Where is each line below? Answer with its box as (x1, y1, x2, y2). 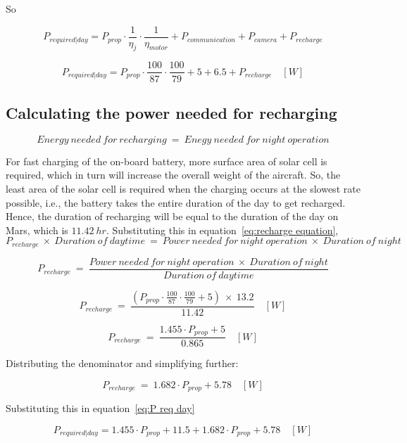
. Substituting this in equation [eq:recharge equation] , (106, 222, 339, 237)
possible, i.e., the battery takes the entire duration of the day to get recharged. (6, 195, 346, 210)
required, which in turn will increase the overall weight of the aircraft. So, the (6, 167, 341, 182)
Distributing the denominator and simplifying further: (6, 356, 239, 371)
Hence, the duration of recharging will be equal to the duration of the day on (6, 209, 339, 224)
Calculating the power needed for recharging (6, 101, 337, 123)
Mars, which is (6, 222, 68, 237)
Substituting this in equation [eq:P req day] (6, 401, 195, 416)
